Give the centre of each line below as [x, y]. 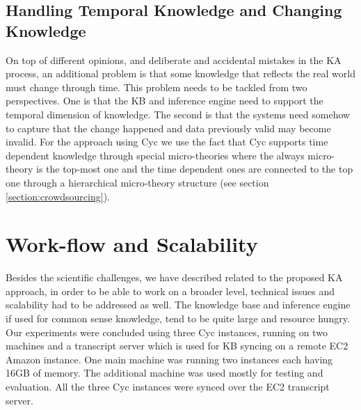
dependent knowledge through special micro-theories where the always [155, 155]
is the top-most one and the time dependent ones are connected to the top [194, 169]
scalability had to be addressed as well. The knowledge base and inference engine [178, 305]
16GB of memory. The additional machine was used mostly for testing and [165, 373]
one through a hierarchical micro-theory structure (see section [137, 182]
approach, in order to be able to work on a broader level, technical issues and [170, 291]
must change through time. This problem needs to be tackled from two [157, 87]
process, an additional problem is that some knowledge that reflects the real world [181, 73]
